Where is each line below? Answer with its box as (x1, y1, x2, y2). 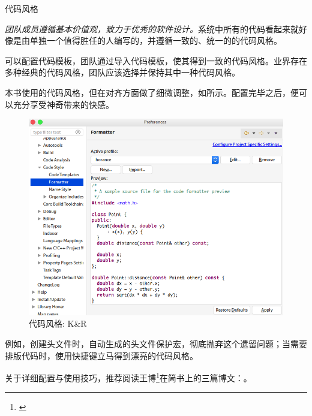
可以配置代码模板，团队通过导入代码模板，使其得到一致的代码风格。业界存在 (5, 54, 307, 67)
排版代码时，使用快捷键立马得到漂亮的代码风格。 (5, 349, 198, 361)
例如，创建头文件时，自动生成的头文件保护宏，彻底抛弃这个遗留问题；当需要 (5, 337, 307, 350)
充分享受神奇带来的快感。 (13, 98, 114, 110)
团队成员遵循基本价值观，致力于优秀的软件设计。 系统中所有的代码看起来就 (5, 22, 299, 35)
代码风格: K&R (29, 317, 87, 330)
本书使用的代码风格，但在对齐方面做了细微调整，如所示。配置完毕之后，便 (5, 86, 299, 98)
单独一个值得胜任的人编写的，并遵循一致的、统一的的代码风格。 (29, 34, 282, 47)
